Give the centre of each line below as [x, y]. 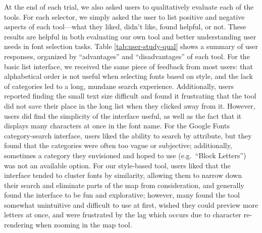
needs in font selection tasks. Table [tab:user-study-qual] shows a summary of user [131, 46]
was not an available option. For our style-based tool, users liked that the [117, 165]
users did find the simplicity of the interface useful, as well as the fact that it [123, 115]
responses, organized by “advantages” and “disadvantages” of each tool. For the [127, 56]
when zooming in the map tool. [84, 225]
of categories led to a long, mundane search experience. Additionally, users [119, 86]
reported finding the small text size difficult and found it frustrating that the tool [130, 96]
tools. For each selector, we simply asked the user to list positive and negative [124, 16]
